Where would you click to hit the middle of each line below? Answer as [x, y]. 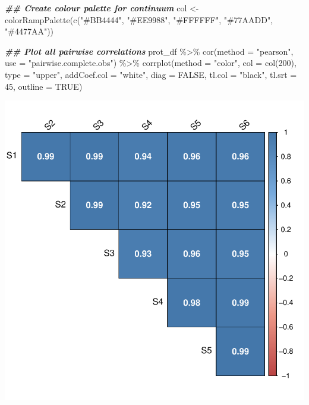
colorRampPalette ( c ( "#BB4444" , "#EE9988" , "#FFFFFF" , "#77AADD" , [139, 19]
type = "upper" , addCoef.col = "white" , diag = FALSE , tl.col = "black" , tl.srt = [151, 74]
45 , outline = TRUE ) [44, 86]
